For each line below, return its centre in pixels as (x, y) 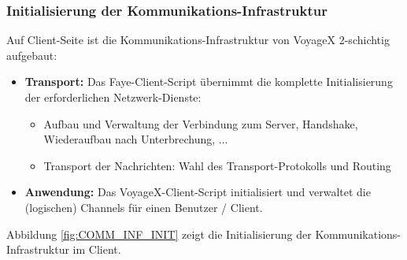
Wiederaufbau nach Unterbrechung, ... (136, 139)
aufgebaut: (32, 55)
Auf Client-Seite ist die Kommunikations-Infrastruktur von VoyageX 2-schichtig (198, 40)
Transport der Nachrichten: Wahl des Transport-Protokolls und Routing (217, 165)
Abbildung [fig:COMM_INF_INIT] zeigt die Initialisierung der (159, 234)
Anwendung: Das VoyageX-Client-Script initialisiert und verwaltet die (198, 192)
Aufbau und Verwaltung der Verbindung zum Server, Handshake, (201, 123)
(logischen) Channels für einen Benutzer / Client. (144, 207)
